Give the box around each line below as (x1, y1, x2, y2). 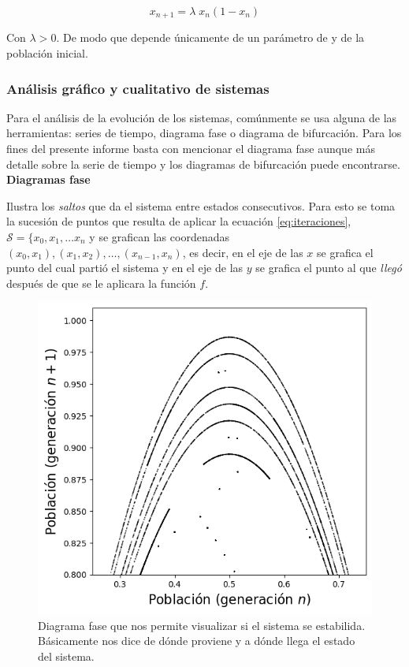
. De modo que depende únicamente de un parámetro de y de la (56, 29, 365, 46)
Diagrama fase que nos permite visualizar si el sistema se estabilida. (38, 617, 366, 633)
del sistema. (38, 647, 95, 664)
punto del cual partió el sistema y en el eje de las (6, 259, 244, 276)
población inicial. (6, 45, 88, 61)
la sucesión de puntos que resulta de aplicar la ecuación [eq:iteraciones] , (6, 213, 351, 229)
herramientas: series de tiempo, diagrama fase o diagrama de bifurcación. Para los (6, 125, 402, 141)
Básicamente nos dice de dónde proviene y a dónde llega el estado (38, 632, 355, 649)
